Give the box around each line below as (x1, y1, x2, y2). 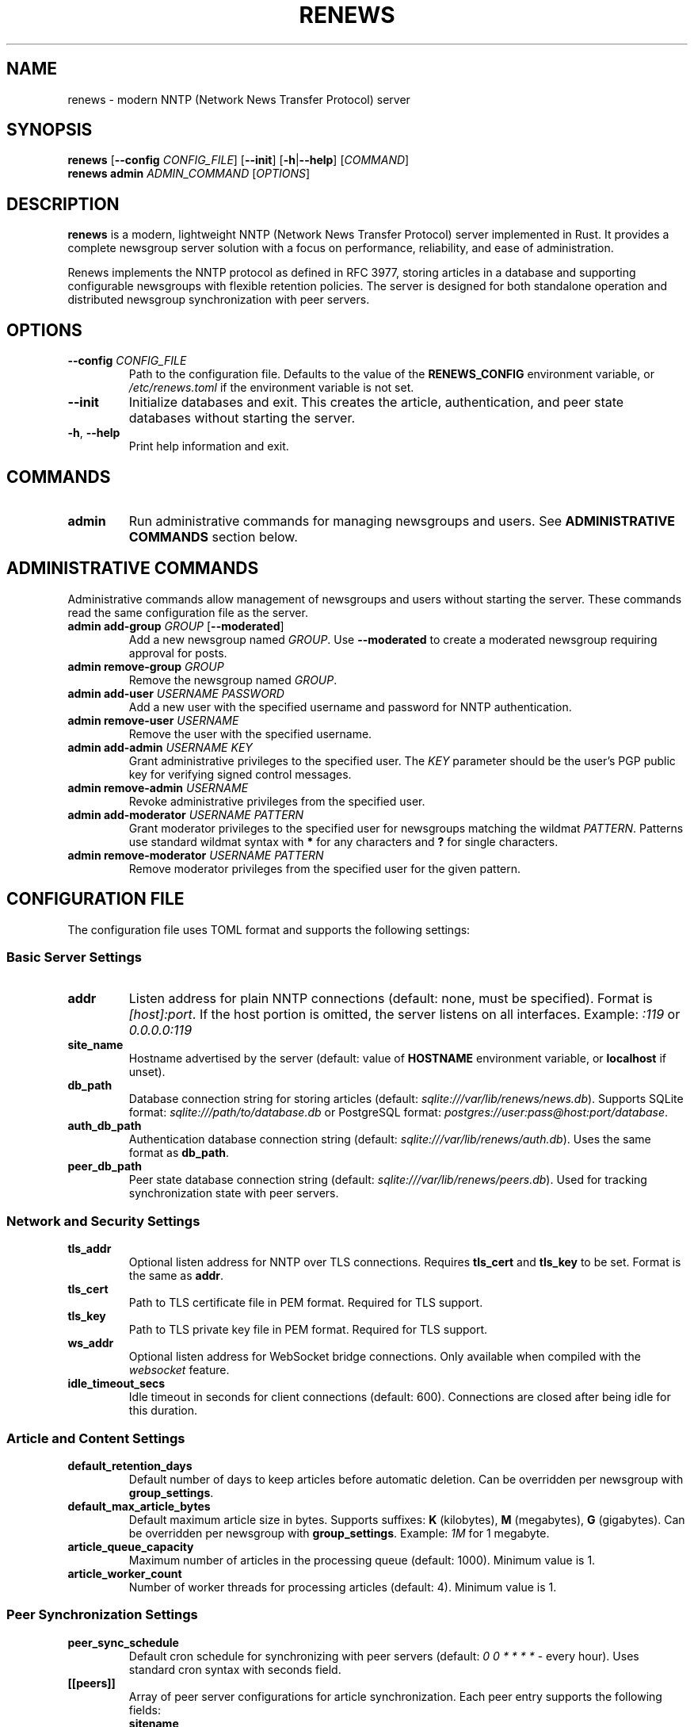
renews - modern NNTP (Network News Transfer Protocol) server (67, 92, 410, 106)
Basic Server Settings (6, 949, 142, 966)
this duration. (128, 1403, 198, 1418)
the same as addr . (128, 1269, 224, 1283)
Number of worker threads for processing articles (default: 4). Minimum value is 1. (128, 1580, 557, 1594)
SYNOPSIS (6, 120, 93, 140)
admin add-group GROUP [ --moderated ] (67, 618, 284, 633)
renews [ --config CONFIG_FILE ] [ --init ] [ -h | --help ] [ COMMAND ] (67, 153, 410, 167)
